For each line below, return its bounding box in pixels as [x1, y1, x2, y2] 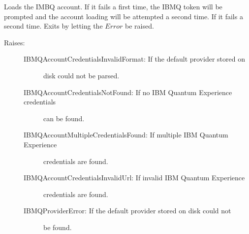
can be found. [43, 113, 85, 123]
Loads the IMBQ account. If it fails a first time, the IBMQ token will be [4, 1, 222, 11]
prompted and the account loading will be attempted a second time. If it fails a [4, 11, 243, 21]
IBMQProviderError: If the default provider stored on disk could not [24, 205, 231, 216]
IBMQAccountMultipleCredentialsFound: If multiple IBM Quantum [24, 130, 228, 140]
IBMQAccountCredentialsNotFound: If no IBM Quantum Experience [24, 87, 232, 97]
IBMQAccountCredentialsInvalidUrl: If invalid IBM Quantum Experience [24, 172, 245, 183]
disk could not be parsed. [43, 70, 120, 80]
